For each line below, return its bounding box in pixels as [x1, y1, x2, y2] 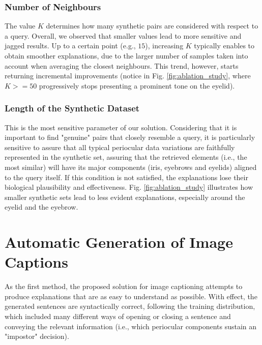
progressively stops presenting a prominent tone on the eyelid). [39, 80, 235, 91]
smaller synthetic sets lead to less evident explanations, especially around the [5, 191, 245, 202]
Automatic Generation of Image [5, 232, 233, 252]
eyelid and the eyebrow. [5, 202, 78, 212]
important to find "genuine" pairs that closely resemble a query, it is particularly [5, 132, 255, 142]
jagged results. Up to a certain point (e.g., [5, 40, 136, 51]
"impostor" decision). [5, 331, 69, 341]
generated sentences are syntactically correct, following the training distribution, [5, 301, 255, 311]
